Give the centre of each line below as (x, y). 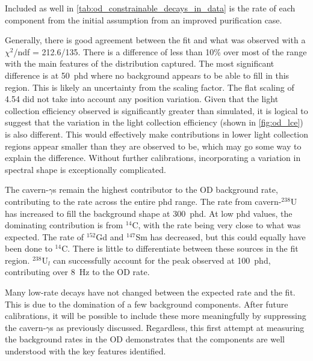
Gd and (110, 236)
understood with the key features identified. (85, 351)
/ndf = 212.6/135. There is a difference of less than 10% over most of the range (160, 51)
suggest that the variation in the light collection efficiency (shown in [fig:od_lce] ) (154, 122)
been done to (29, 248)
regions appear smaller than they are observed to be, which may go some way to (153, 146)
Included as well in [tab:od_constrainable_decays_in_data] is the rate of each (150, 8)
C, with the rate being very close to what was (216, 225)
